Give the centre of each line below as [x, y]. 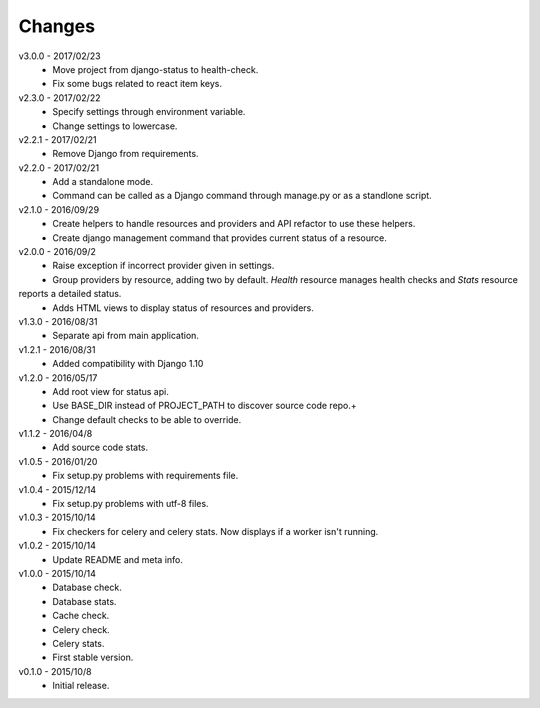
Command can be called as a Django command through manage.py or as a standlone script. [242, 196]
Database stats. [84, 601]
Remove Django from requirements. [125, 154]
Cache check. [81, 616]
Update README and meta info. [118, 559]
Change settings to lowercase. [115, 126]
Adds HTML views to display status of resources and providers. [183, 307]
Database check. [87, 587]
